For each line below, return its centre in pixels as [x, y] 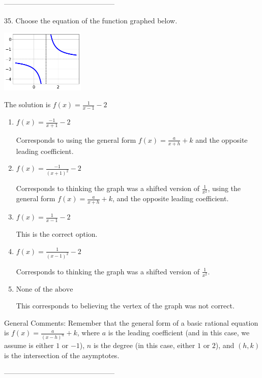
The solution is [27, 104]
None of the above [45, 289]
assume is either [29, 345]
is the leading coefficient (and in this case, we [179, 333]
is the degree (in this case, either [144, 345]
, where [89, 333]
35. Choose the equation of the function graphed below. [91, 20]
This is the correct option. [57, 234]
